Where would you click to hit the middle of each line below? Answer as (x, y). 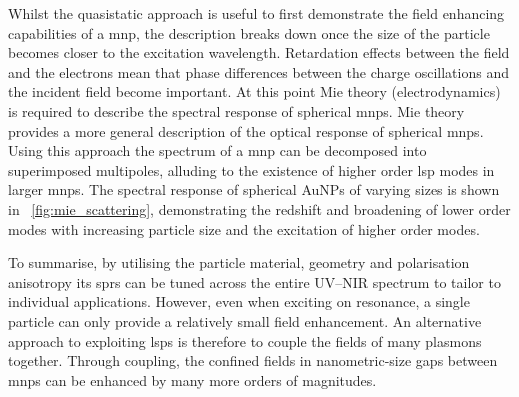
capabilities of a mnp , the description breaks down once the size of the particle (249, 32)
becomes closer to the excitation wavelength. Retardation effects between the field (259, 52)
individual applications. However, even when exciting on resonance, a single (239, 301)
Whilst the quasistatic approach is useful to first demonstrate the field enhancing (256, 13)
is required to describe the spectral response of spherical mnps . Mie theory (236, 110)
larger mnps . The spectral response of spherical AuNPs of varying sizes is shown (254, 189)
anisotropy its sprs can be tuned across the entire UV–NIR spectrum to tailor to (254, 281)
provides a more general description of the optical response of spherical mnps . (246, 130)
